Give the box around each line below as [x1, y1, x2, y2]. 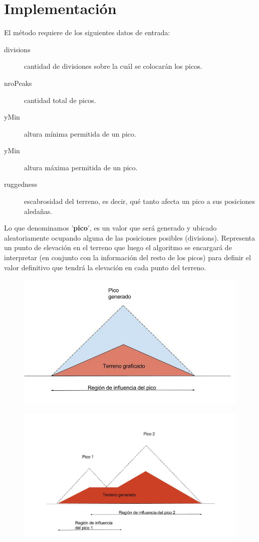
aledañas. [24, 205, 53, 216]
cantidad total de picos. [24, 94, 96, 105]
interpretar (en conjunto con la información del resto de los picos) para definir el [4, 252, 251, 263]
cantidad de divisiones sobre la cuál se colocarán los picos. [24, 61, 202, 71]
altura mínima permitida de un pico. [24, 128, 136, 139]
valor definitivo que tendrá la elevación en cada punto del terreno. [4, 262, 206, 272]
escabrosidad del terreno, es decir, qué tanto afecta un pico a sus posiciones [24, 196, 255, 206]
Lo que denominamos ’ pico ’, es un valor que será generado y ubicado [4, 223, 217, 233]
